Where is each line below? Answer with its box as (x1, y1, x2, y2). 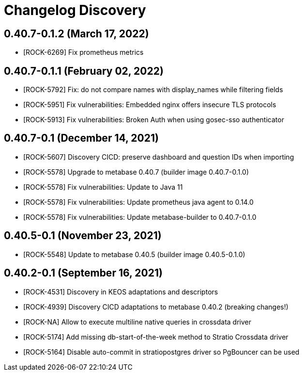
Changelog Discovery (4, 2, 146, 18)
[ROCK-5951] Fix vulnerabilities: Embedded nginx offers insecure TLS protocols (23, 100, 276, 109)
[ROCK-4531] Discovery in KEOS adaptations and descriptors (23, 287, 218, 296)
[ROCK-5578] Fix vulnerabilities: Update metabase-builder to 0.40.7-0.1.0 (23, 212, 257, 221)
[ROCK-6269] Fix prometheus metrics (23, 48, 144, 57)
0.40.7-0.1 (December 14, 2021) (4, 132, 159, 145)
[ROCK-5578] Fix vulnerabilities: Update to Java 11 (23, 182, 183, 191)
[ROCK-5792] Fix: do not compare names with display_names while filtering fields (23, 85, 283, 94)
